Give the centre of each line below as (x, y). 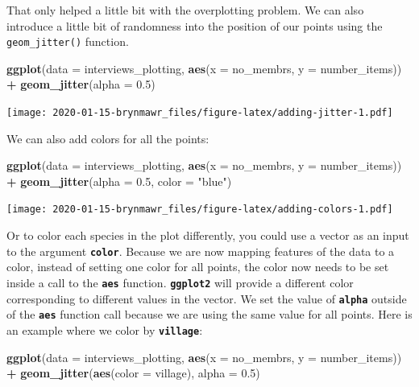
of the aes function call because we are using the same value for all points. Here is (209, 314)
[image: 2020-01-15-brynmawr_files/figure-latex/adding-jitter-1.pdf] (200, 113)
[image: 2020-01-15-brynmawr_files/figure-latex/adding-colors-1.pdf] (200, 210)
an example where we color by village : (105, 329)
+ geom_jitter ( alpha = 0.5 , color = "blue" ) (119, 181)
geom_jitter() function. (68, 41)
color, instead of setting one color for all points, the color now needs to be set (198, 267)
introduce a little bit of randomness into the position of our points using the (195, 25)
